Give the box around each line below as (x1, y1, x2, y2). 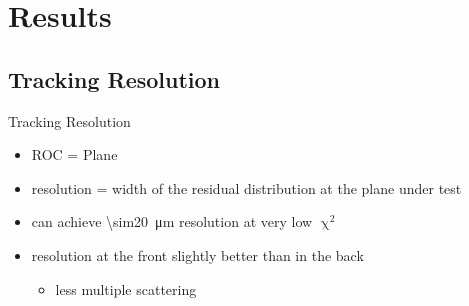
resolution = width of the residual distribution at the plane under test (31, 177, 462, 198)
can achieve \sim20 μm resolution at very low (31, 211, 313, 232)
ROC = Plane (31, 144, 118, 165)
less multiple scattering (55, 278, 197, 299)
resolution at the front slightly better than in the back (31, 244, 364, 265)
